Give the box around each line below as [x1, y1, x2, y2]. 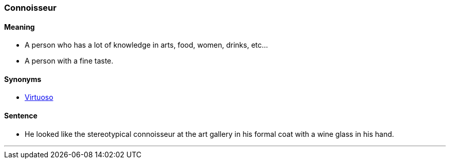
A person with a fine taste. [25, 56, 114, 66]
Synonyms [4, 74, 42, 84]
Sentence [4, 111, 38, 120]
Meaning [4, 22, 35, 31]
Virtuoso [25, 93, 53, 102]
